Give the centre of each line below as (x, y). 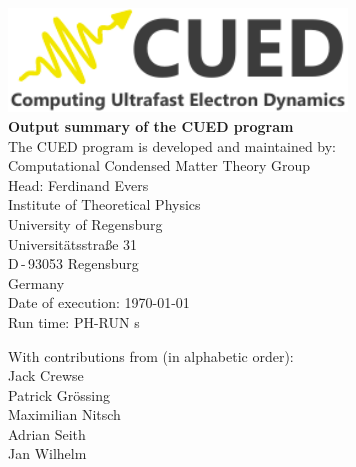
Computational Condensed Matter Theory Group (159, 165)
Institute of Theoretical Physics (104, 204)
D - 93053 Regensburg (73, 263)
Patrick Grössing (59, 394)
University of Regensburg (85, 223)
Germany (36, 282)
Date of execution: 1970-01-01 (99, 302)
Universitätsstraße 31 (73, 243)
